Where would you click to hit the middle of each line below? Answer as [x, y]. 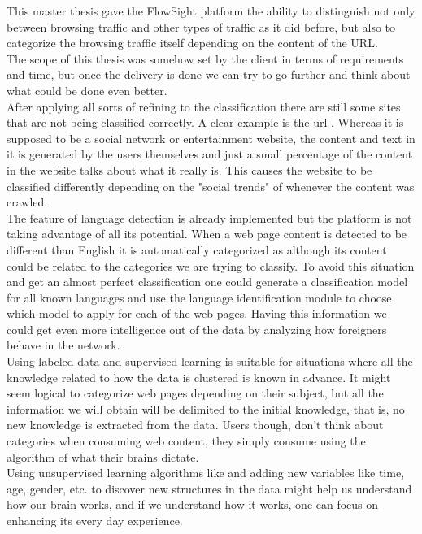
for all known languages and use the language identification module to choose [199, 297]
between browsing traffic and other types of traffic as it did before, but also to [201, 26]
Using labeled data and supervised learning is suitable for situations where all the [210, 361]
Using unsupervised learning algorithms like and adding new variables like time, [206, 473]
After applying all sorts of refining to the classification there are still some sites [204, 106]
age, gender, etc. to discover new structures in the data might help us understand [209, 488]
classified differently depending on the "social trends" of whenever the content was [211, 186]
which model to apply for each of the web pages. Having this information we [197, 313]
